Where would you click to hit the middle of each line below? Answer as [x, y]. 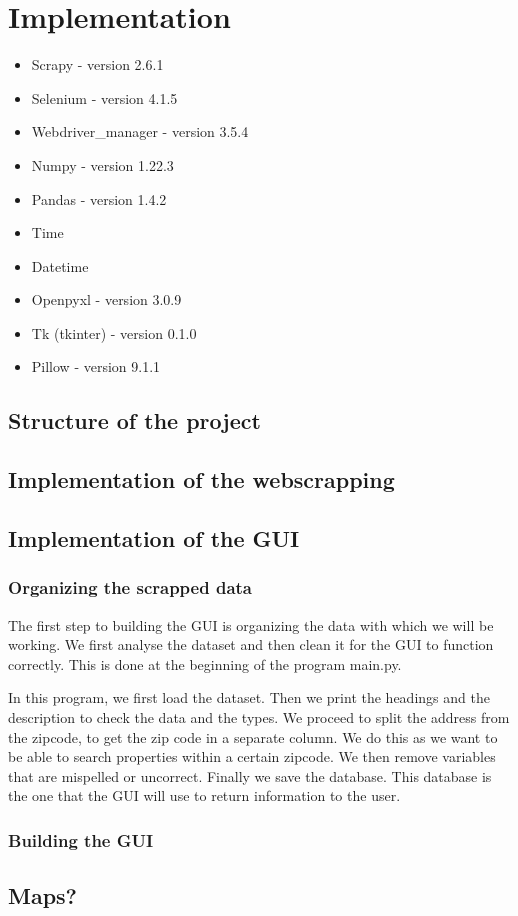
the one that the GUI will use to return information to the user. [204, 795]
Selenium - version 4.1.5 [104, 97]
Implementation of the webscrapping [201, 479]
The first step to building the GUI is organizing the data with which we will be [251, 624]
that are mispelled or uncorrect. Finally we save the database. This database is [250, 775]
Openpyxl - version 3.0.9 [106, 299]
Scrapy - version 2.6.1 [97, 64]
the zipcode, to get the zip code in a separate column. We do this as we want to [253, 736]
